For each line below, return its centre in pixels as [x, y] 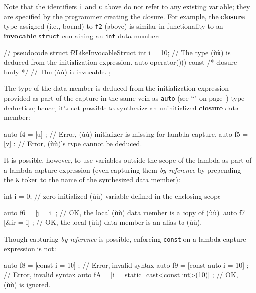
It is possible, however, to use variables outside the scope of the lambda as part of [128, 160]
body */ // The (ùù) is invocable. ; [57, 71]
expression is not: [30, 248]
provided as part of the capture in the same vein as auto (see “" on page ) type [124, 97]
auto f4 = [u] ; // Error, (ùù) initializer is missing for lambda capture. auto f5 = [126, 133]
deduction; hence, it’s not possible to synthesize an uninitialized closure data [122, 107]
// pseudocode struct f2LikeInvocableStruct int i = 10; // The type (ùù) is [117, 52]
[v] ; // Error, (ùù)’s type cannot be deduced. [73, 143]
